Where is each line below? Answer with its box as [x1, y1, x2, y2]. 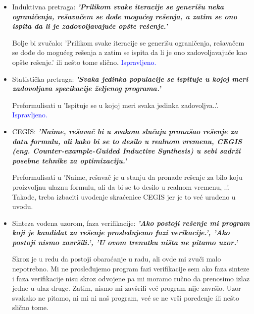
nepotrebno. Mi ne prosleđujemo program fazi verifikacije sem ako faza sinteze [12, 263, 250, 274]
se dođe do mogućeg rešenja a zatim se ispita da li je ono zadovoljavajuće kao [12, 47, 247, 57]
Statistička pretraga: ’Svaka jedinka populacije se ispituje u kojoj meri [12, 73, 249, 84]
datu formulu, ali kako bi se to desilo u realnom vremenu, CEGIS [12, 136, 242, 146]
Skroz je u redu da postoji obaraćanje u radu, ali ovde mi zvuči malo [12, 254, 221, 264]
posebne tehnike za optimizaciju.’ [12, 155, 127, 165]
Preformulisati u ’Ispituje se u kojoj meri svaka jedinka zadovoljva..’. [12, 100, 219, 110]
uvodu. [12, 201, 33, 211]
